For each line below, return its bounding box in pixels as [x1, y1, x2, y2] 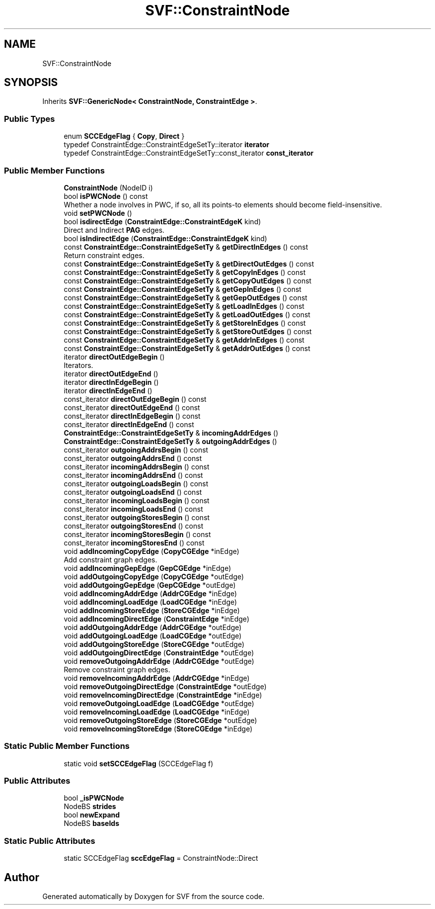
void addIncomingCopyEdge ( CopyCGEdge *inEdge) [64, 546, 239, 555]
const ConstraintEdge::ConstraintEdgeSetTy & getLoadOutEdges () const [64, 310, 310, 319]
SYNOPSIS [4, 76, 58, 89]
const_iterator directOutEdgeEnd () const [64, 403, 200, 412]
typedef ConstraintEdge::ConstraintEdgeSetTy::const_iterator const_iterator [64, 149, 314, 158]
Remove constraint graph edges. [64, 665, 170, 674]
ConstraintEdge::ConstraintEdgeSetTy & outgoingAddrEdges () [64, 437, 277, 446]
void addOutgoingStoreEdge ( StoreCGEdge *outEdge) [64, 639, 245, 648]
